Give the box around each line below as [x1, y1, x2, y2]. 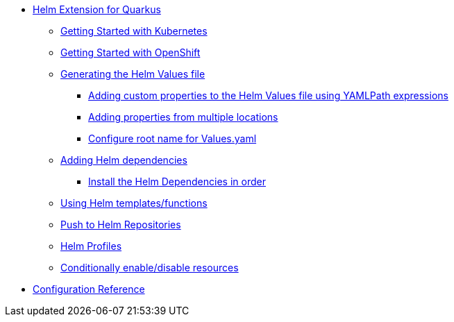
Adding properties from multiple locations [88, 111, 278, 123]
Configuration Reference [33, 283, 145, 295]
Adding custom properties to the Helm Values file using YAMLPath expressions [88, 90, 448, 101]
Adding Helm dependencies [60, 154, 187, 166]
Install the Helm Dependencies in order [88, 176, 266, 187]
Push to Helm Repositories [60, 219, 181, 230]
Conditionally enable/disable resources [60, 262, 239, 273]
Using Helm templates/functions [60, 197, 208, 209]
